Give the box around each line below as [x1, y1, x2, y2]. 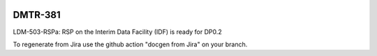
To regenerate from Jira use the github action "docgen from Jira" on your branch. [13, 40, 248, 48]
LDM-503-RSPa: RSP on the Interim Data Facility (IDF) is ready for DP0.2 [13, 28, 223, 36]
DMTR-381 [13, 9, 61, 21]
